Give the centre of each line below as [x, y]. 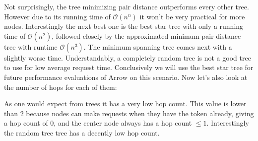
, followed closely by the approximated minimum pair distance [146, 35]
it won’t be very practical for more [192, 16]
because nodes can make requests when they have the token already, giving [140, 113]
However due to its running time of [57, 16]
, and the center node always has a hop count [123, 123]
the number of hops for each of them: [61, 87]
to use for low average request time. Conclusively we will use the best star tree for [129, 67]
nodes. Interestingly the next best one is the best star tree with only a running [124, 26]
